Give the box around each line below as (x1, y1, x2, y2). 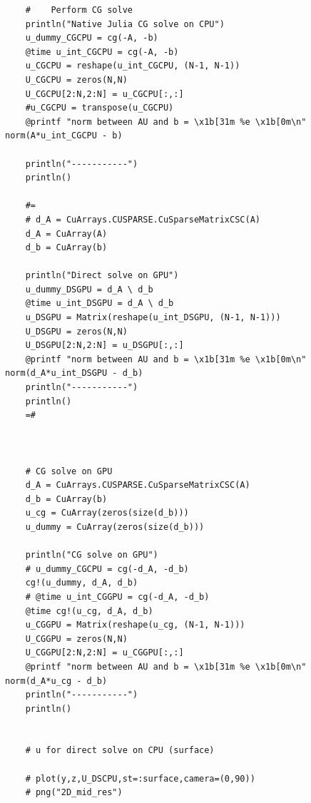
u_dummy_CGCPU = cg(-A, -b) (25, 33, 158, 44)
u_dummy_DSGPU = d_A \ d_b (25, 284, 153, 295)
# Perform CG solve (25, 5, 133, 15)
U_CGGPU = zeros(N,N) (25, 633, 128, 644)
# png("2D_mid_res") (25, 787, 123, 798)
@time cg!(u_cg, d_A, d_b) (25, 605, 153, 616)
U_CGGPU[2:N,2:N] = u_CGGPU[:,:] (25, 648, 184, 658)
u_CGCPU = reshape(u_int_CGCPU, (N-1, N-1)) (25, 61, 240, 71)
